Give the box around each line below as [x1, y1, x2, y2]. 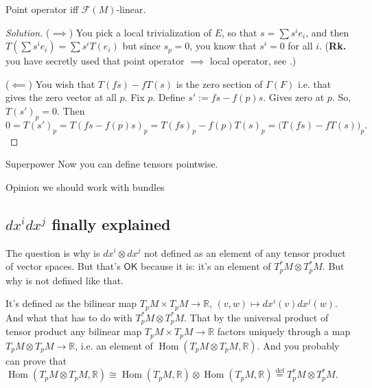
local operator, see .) [209, 54, 297, 68]
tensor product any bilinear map [5, 324, 142, 339]
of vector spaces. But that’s [5, 259, 121, 273]
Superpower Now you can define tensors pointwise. [5, 157, 218, 171]
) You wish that [28, 76, 95, 91]
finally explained [51, 213, 171, 234]
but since [122, 38, 161, 53]
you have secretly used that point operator [5, 54, 185, 68]
